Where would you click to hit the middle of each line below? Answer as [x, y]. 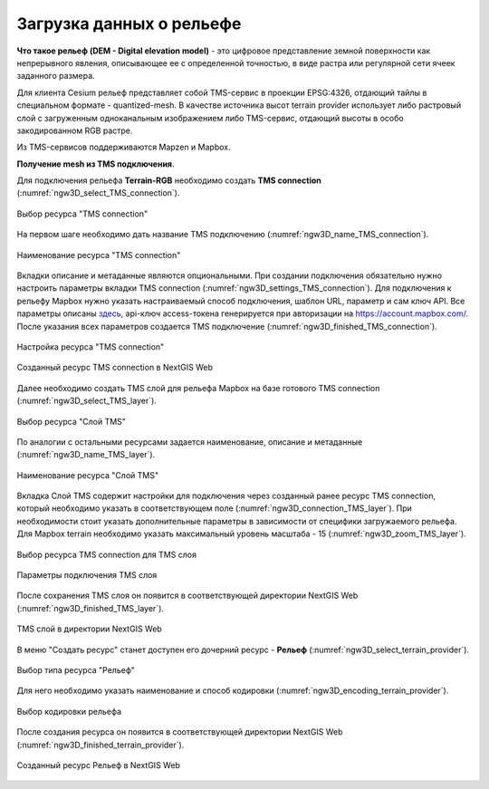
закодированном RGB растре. [75, 130]
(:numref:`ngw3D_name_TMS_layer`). [86, 455]
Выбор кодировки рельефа [69, 711]
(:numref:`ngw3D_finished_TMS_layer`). [91, 608]
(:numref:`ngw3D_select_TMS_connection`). [98, 193]
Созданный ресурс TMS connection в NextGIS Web [115, 368]
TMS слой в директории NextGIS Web [89, 629]
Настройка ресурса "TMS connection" [91, 346]
